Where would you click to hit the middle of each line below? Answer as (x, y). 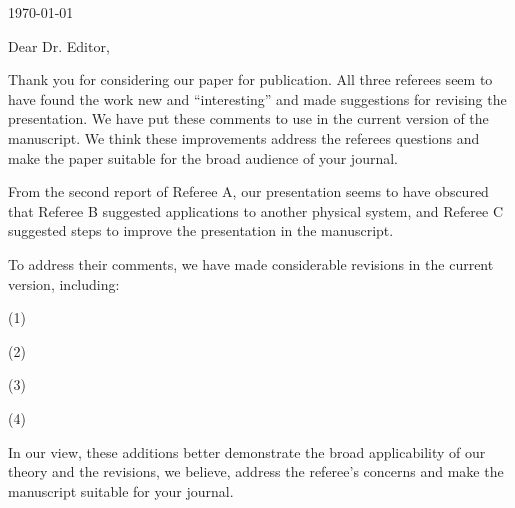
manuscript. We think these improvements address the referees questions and (244, 137)
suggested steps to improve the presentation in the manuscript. (201, 230)
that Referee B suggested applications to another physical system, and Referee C (255, 210)
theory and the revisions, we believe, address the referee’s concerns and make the (256, 471)
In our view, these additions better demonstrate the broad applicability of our (247, 451)
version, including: (64, 283)
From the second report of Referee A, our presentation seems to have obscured (248, 191)
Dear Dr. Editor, (59, 45)
